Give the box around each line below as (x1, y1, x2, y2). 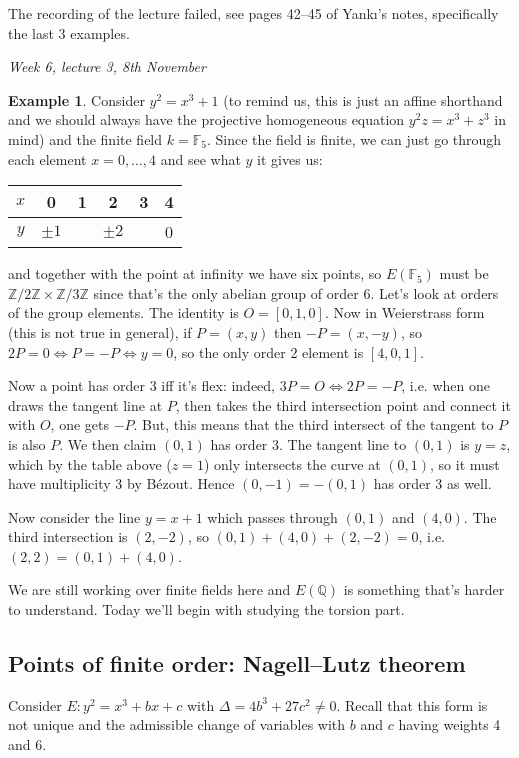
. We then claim (59, 433, 157, 454)
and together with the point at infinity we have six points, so (8, 263, 382, 284)
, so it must (430, 453, 500, 474)
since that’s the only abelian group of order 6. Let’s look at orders (93, 282, 499, 303)
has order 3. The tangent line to (210, 433, 407, 454)
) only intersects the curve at (203, 453, 381, 474)
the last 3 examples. (8, 22, 130, 43)
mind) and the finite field (8, 128, 163, 149)
